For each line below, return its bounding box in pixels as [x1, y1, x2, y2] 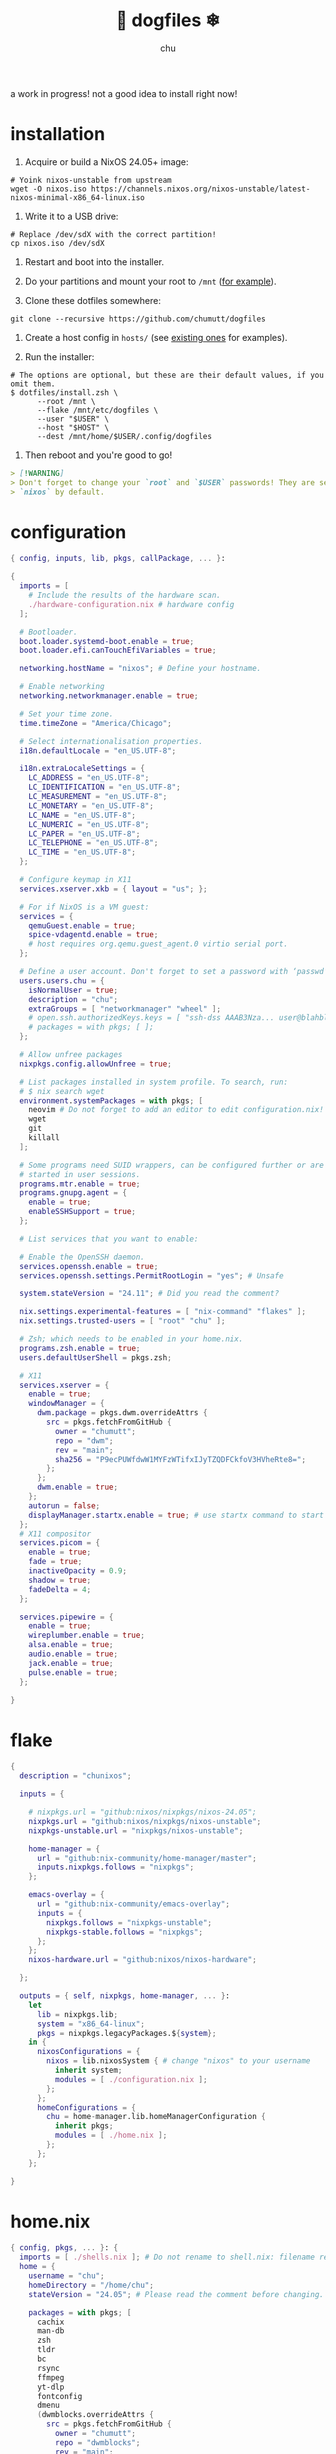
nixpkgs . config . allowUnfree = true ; [19, 1059, 172, 1069]
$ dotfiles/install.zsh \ [10, 387, 118, 398]
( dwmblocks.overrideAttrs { [36, 2410, 155, 2420]
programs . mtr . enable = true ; [19, 1179, 141, 1189]
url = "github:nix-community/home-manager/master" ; [36, 1853, 257, 1863]
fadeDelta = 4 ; [28, 1584, 92, 1594]
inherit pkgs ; [54, 2121, 114, 2131]
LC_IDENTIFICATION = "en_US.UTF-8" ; [28, 782, 182, 793]
